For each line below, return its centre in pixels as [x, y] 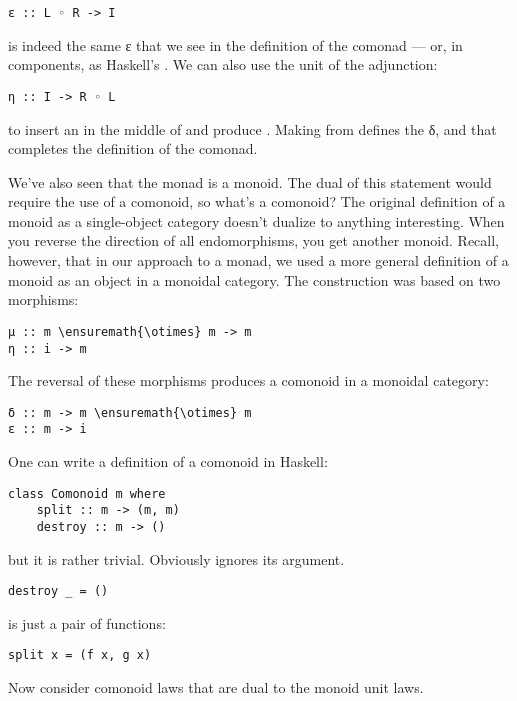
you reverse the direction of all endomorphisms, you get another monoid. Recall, [254, 240]
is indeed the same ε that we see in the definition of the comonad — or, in [235, 44]
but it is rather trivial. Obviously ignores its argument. [176, 558]
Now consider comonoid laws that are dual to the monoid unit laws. [216, 687]
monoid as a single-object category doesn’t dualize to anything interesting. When [256, 220]
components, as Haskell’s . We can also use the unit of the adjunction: [223, 64]
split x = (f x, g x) [80, 655]
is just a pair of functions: [87, 622]
